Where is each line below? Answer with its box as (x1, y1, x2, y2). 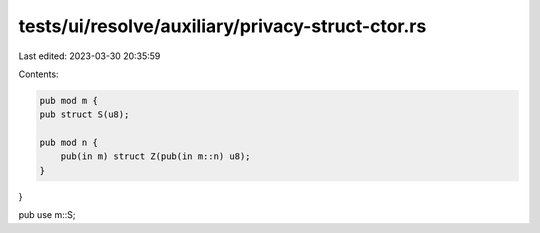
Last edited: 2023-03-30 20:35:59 (18, 50, 161, 62)
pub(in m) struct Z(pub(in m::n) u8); (60, 151, 251, 162)
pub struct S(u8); (39, 109, 130, 120)
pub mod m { (39, 95, 99, 106)
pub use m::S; (18, 209, 76, 221)
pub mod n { (39, 137, 99, 149)
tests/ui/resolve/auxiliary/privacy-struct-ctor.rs (18, 15, 427, 37)
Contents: (18, 68, 59, 80)
